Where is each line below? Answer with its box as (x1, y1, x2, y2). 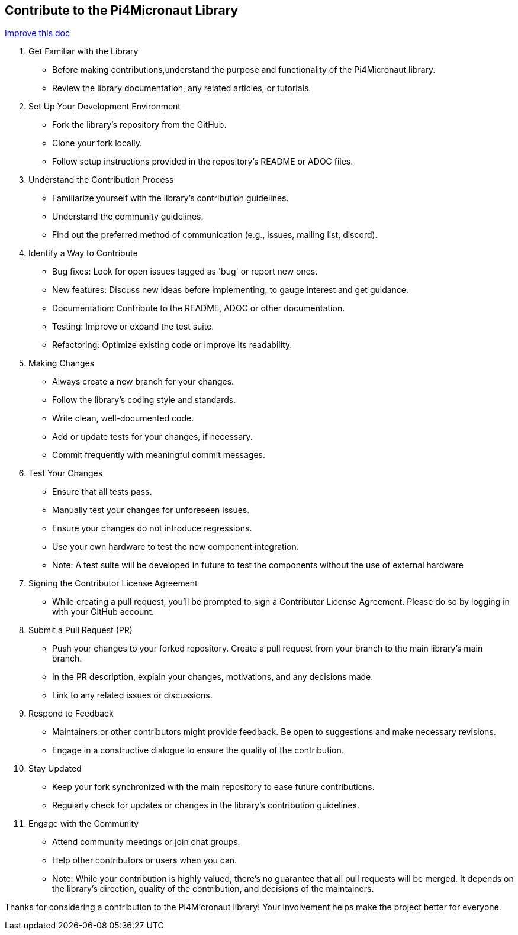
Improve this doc (5, 28, 70, 38)
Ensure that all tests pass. (52, 486, 152, 497)
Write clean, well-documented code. (52, 413, 194, 424)
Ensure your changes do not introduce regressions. (52, 523, 252, 534)
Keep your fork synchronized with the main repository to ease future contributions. (52, 782, 375, 792)
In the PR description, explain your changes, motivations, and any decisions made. (52, 672, 374, 682)
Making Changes (28, 358, 95, 369)
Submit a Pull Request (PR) (28, 625, 133, 636)
